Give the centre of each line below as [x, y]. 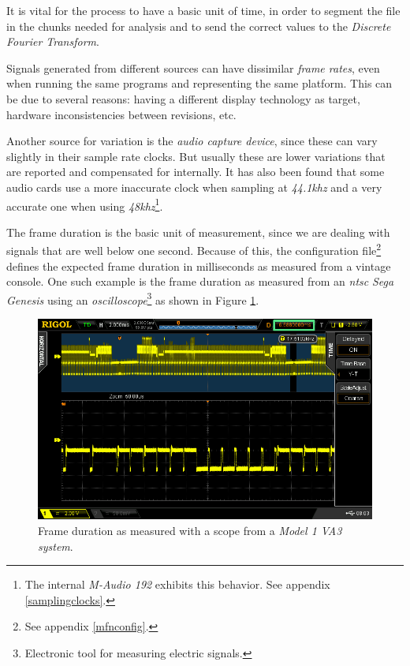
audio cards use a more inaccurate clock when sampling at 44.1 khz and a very [194, 187]
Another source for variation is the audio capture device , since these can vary [192, 141]
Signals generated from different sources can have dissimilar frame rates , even [193, 67]
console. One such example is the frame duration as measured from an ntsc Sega [200, 281]
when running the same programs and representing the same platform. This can [199, 83]
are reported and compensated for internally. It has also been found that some [196, 172]
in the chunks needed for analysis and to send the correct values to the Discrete [199, 26]
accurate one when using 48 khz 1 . [85, 204]
